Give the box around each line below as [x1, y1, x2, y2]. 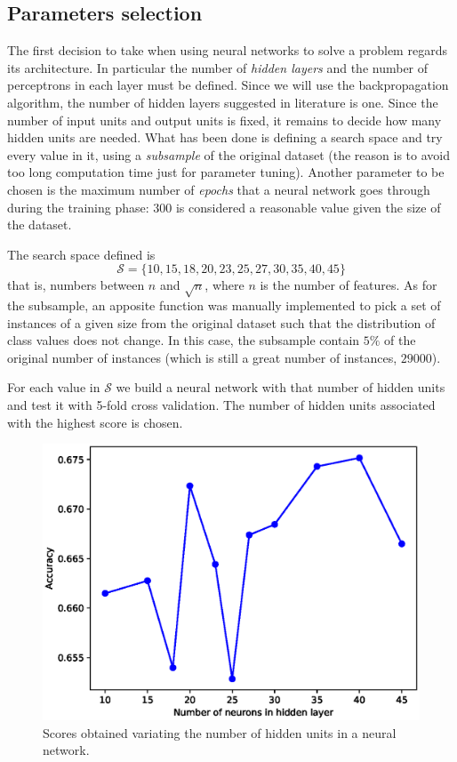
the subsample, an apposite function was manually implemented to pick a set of [7, 296, 441, 315]
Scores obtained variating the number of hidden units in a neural [43, 723, 397, 742]
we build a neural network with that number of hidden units [116, 378, 445, 397]
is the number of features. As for [260, 276, 437, 294]
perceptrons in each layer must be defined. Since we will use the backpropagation [7, 76, 449, 94]
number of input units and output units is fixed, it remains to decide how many [7, 110, 442, 129]
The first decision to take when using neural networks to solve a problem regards [7, 41, 447, 60]
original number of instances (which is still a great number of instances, [7, 348, 397, 366]
